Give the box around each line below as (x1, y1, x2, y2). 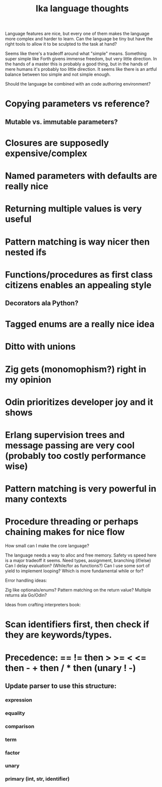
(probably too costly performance (5, 450, 146, 462)
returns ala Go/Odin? (5, 592, 47, 598)
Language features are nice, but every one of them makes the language (5, 30, 150, 37)
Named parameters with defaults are (5, 170, 158, 182)
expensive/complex (5, 148, 88, 159)
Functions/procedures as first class (5, 269, 153, 280)
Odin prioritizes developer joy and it (5, 396, 153, 408)
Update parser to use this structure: (5, 681, 116, 690)
